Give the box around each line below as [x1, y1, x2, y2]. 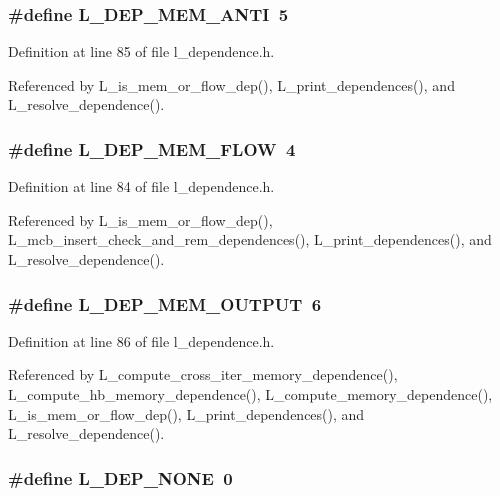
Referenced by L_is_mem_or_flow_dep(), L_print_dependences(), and [8, 74, 455, 95]
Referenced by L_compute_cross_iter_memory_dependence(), [8, 364, 398, 385]
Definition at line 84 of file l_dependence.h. [8, 176, 275, 197]
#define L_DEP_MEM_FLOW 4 [8, 136, 296, 161]
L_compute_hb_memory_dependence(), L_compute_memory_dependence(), [8, 384, 493, 404]
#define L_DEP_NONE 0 [8, 465, 233, 490]
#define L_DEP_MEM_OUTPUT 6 [8, 291, 322, 316]
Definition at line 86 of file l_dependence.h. [8, 330, 275, 351]
